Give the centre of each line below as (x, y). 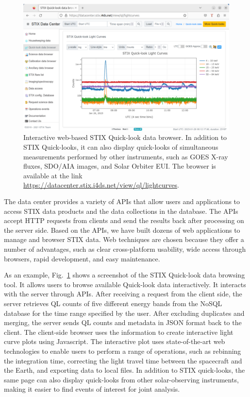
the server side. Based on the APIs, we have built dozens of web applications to (122, 230)
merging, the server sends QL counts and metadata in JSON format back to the (123, 322)
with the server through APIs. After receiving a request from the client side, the (123, 294)
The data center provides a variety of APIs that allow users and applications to (122, 201)
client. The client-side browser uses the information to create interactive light (119, 332)
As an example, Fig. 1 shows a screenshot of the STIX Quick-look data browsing (125, 275)
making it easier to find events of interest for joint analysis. (92, 389)
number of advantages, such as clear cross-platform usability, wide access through (125, 249)
